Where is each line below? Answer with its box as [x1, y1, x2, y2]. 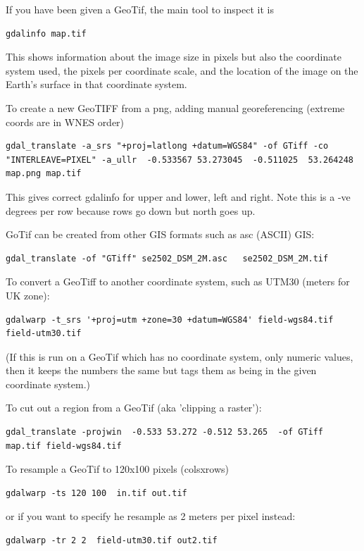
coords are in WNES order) [6, 114, 125, 129]
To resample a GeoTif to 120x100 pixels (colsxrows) [6, 462, 230, 476]
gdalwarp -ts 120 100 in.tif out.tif [6, 488, 187, 498]
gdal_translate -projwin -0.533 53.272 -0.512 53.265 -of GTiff [6, 427, 324, 438]
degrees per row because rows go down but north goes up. [6, 203, 256, 218]
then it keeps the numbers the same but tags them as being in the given [6, 363, 317, 378]
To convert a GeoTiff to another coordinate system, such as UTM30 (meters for [6, 274, 350, 289]
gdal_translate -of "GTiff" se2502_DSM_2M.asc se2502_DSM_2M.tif [6, 253, 329, 264]
